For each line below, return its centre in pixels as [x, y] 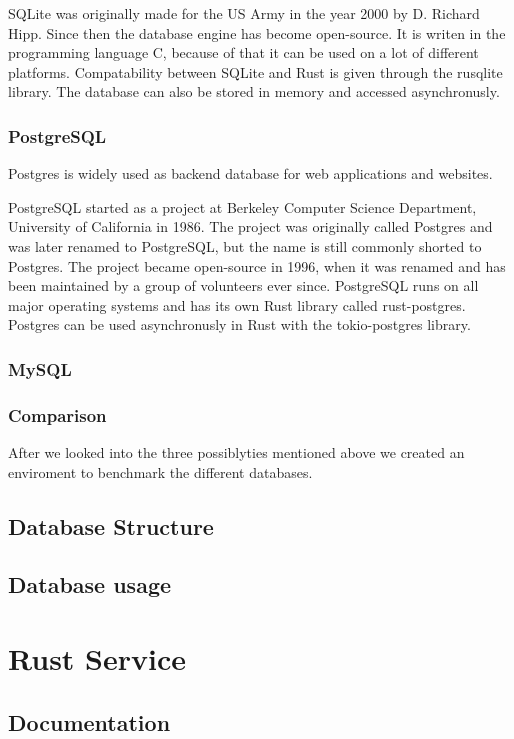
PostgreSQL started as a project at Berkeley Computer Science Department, [242, 206]
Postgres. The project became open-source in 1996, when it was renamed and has [257, 265]
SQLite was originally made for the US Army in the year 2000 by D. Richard [244, 13]
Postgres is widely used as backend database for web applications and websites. [250, 173]
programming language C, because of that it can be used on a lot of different [243, 52]
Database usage [90, 584]
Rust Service [97, 657]
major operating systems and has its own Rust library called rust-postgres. [237, 304]
